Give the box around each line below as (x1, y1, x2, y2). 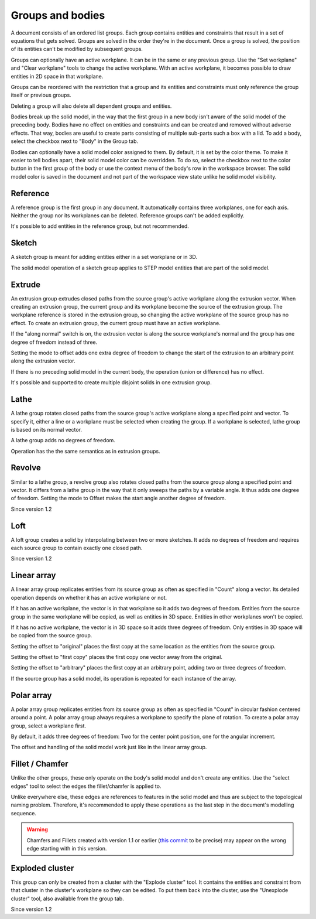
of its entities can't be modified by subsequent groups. (11, 46, 143, 53)
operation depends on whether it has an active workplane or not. (11, 594, 167, 601)
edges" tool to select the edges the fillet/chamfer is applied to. (11, 783, 162, 790)
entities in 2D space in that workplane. (11, 73, 104, 80)
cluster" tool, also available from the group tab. (11, 895, 124, 902)
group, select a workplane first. (11, 722, 87, 729)
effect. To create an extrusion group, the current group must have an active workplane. (11, 319, 221, 326)
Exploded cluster (11, 863, 74, 873)
